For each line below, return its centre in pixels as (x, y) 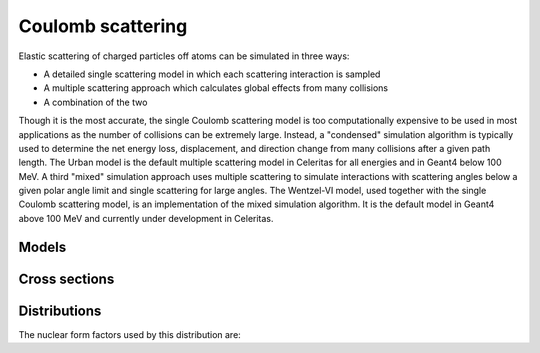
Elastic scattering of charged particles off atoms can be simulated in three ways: (184, 56)
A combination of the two (95, 102)
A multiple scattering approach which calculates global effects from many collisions (216, 88)
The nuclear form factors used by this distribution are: (130, 334)
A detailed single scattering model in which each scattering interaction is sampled (212, 74)
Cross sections (66, 278)
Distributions (60, 310)
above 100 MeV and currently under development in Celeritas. (146, 218)
